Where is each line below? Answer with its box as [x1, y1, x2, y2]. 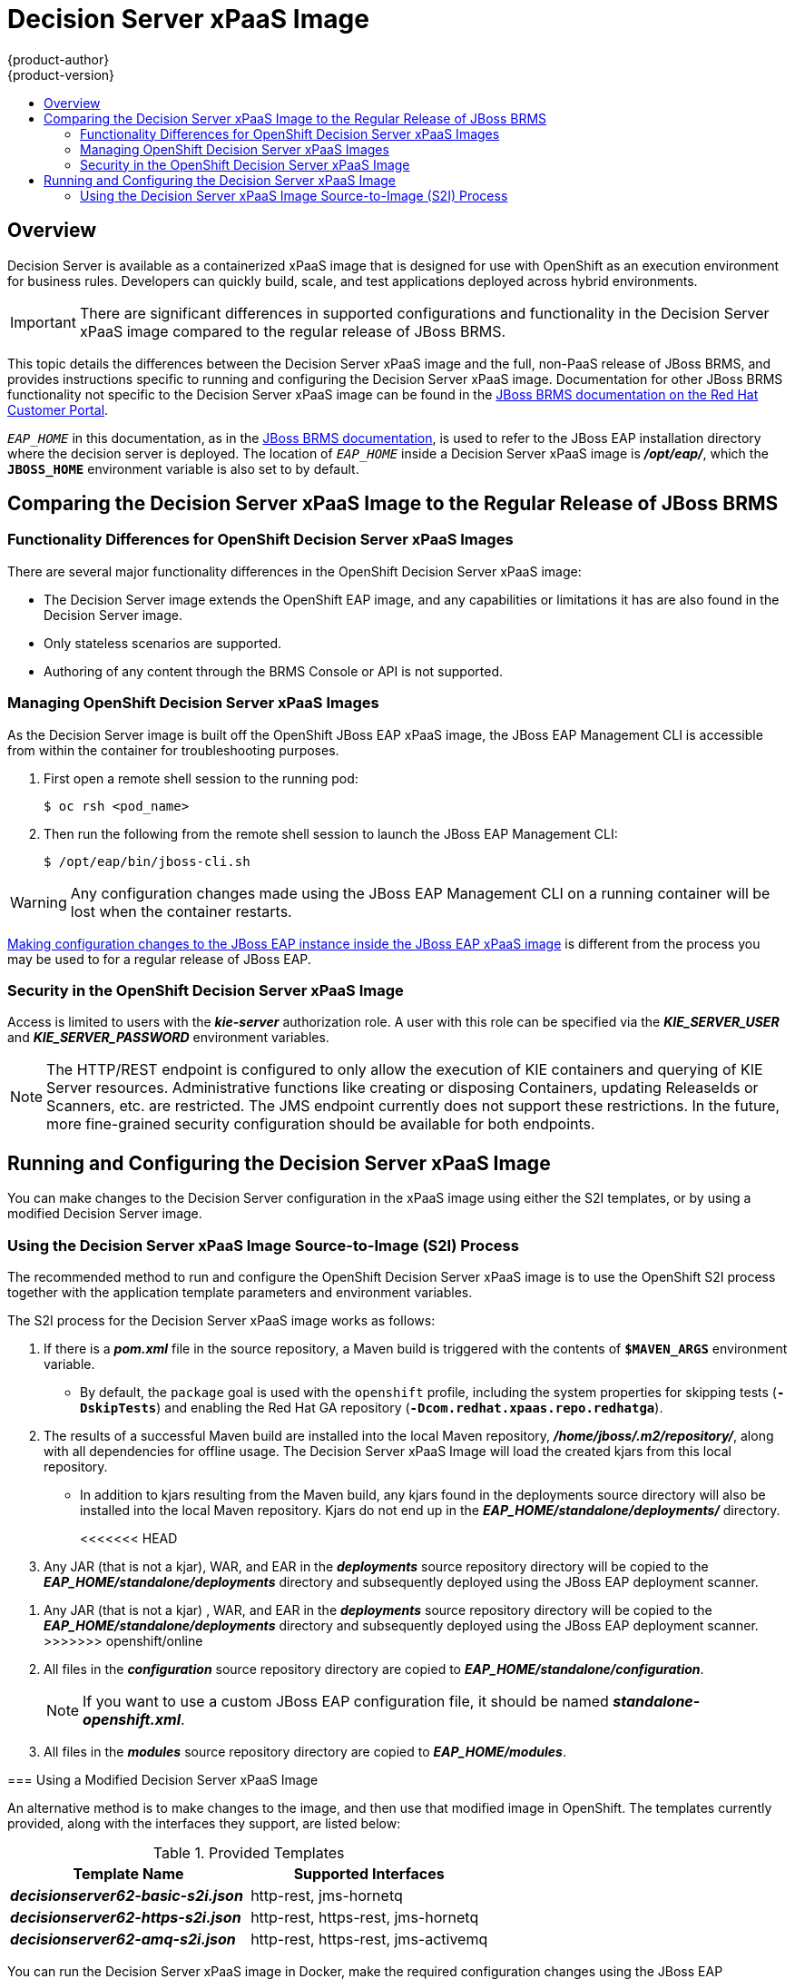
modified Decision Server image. [7, 1206, 202, 1222]
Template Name [73, 1864, 184, 1883]
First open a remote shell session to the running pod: [44, 770, 358, 786]
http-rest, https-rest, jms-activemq [250, 1929, 488, 1948]
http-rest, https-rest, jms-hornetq [250, 1907, 479, 1926]
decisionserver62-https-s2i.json [10, 1907, 241, 1926]
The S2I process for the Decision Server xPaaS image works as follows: [7, 1312, 436, 1328]
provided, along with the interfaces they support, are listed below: [7, 1815, 401, 1831]
